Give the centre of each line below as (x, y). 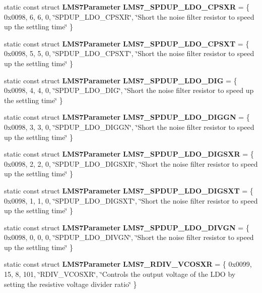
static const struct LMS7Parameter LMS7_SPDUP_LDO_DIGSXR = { (129, 154)
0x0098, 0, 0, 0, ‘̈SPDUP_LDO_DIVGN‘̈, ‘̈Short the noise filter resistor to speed (129, 237)
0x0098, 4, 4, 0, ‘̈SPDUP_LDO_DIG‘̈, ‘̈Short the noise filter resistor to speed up (129, 90)
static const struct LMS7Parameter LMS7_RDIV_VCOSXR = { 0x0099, (128, 264)
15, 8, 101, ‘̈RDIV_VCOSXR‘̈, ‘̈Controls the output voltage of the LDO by (120, 274)
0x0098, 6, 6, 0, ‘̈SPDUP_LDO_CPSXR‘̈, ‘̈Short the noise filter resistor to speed (129, 16)
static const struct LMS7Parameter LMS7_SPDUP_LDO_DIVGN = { (127, 227)
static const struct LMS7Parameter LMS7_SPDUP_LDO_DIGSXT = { (129, 190)
